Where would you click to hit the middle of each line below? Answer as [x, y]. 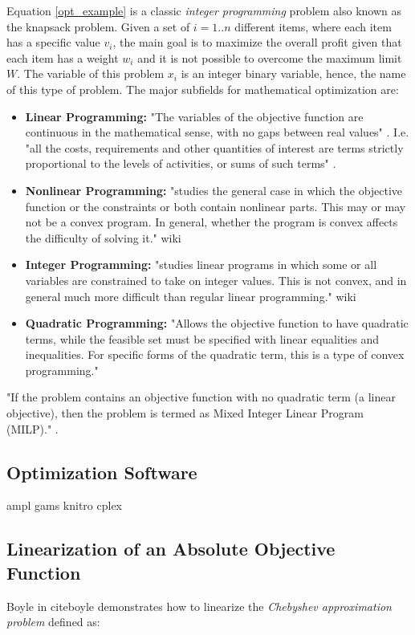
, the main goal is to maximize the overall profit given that [257, 42]
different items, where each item [313, 26]
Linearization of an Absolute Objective [171, 549]
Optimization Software [102, 472]
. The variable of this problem [91, 73]
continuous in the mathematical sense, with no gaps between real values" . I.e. [217, 132]
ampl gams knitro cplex [65, 505]
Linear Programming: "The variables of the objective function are [194, 116]
